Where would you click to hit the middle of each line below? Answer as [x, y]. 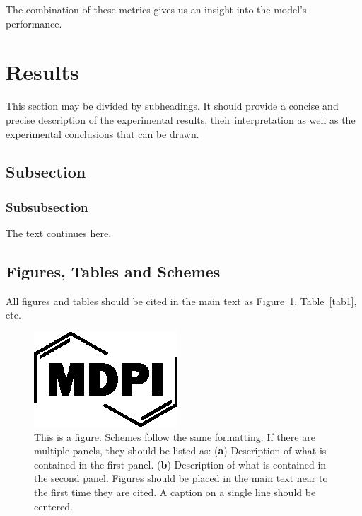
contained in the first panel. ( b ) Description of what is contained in [180, 464]
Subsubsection [47, 206]
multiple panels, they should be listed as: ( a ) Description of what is [180, 451]
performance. [34, 23]
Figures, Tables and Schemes [113, 271]
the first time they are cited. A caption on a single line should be [175, 492]
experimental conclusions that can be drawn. [103, 133]
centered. [53, 506]
